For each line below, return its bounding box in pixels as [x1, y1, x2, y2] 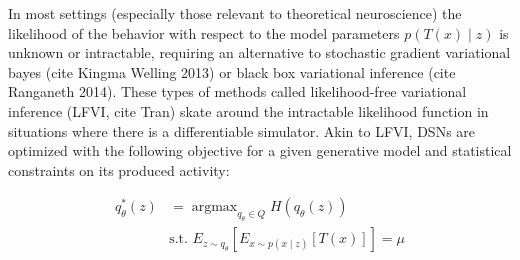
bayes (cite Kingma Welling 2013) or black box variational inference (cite [8, 61, 456, 82]
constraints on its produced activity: [8, 159, 230, 180]
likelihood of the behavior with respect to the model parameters [8, 22, 400, 43]
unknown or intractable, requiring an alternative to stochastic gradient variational [8, 42, 511, 63]
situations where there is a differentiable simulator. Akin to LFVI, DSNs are [8, 120, 476, 141]
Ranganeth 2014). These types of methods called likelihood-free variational [8, 81, 467, 102]
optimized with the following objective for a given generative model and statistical [8, 140, 512, 161]
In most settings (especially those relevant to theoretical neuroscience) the [8, 3, 462, 23]
